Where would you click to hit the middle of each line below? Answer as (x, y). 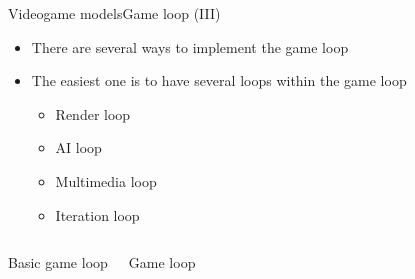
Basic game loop (58, 262)
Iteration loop (97, 214)
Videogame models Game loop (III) (114, 13)
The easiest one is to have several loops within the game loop (219, 80)
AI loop (78, 147)
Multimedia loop (106, 180)
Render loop (93, 113)
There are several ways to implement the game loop (190, 46)
